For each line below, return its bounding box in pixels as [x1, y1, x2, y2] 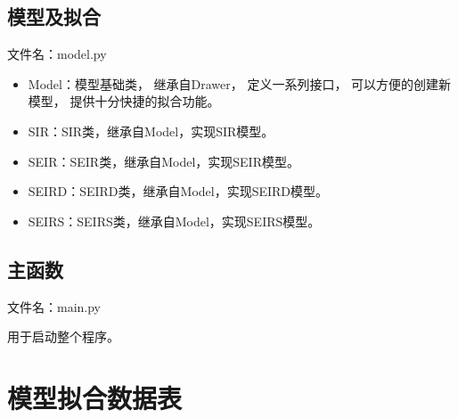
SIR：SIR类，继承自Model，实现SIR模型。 [28, 121, 274, 140]
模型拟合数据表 [7, 379, 183, 415]
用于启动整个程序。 [7, 327, 119, 346]
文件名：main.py [7, 297, 102, 316]
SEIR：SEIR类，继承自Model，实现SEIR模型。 [28, 152, 299, 170]
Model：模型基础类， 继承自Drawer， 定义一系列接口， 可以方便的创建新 [28, 74, 452, 93]
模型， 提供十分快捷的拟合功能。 [28, 92, 220, 111]
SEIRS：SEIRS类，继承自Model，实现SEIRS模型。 [28, 211, 321, 230]
